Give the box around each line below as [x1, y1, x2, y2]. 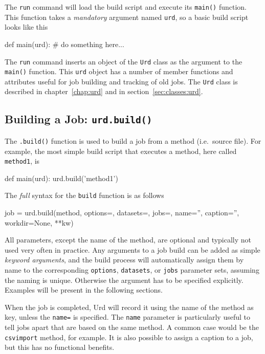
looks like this [5, 21, 48, 32]
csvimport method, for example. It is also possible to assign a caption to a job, [5, 331, 253, 342]
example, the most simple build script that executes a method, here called [5, 145, 237, 156]
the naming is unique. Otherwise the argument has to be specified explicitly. [5, 274, 244, 285]
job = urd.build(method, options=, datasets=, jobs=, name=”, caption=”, [5, 207, 239, 217]
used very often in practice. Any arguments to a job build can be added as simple [5, 244, 260, 255]
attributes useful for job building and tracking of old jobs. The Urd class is [5, 76, 238, 86]
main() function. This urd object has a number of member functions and [5, 66, 233, 77]
